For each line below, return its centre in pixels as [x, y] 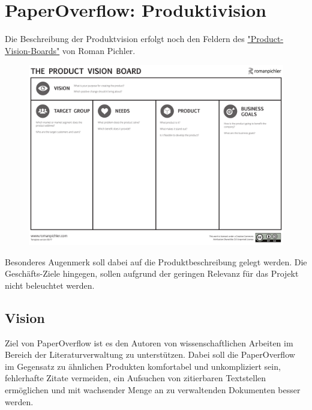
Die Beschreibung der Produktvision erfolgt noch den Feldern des [125, 39]
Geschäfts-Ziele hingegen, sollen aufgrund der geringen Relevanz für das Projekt [152, 273]
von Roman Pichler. [99, 50]
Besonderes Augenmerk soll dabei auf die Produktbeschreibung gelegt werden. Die [156, 261]
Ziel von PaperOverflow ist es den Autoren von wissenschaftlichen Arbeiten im [149, 342]
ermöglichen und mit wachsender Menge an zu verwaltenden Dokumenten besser [153, 390]
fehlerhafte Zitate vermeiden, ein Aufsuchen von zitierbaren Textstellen [136, 378]
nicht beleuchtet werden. [50, 285]
